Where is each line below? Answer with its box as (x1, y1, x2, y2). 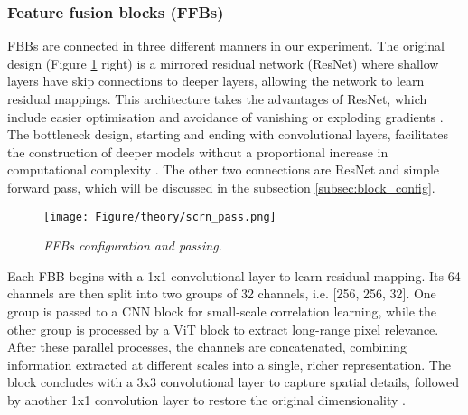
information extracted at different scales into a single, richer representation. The (7, 354, 451, 373)
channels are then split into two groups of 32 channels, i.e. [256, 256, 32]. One (7, 284, 436, 303)
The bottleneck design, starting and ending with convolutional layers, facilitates (7, 125, 449, 144)
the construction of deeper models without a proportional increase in (7, 142, 388, 161)
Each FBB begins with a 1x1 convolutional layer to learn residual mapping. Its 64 (7, 266, 461, 285)
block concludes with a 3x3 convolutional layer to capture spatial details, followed (7, 373, 460, 391)
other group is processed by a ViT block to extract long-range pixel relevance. (7, 319, 439, 338)
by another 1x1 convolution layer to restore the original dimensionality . (7, 390, 406, 409)
